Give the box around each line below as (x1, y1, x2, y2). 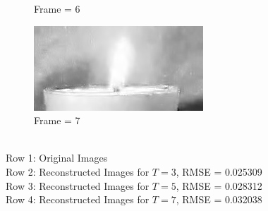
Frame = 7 (34, 113, 80, 128)
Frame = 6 (34, 1, 80, 16)
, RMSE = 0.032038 (176, 192, 262, 207)
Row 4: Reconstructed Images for (6, 192, 150, 207)
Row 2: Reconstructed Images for (6, 164, 150, 179)
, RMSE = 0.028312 (176, 178, 262, 193)
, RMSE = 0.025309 (176, 164, 262, 179)
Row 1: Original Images (6, 150, 108, 165)
